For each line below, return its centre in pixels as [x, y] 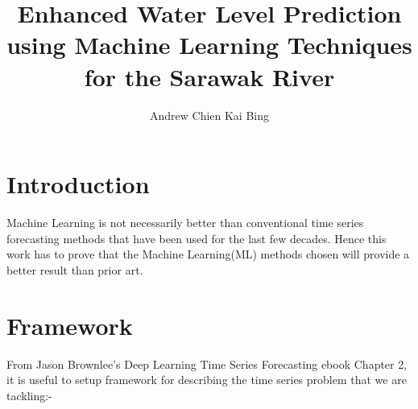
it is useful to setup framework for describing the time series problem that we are [207, 380]
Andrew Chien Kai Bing [209, 115]
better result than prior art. [75, 269]
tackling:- [29, 395]
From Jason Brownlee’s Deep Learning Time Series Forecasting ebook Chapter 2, [207, 364]
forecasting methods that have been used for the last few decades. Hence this [197, 238]
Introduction [78, 184]
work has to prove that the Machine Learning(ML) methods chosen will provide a [208, 254]
